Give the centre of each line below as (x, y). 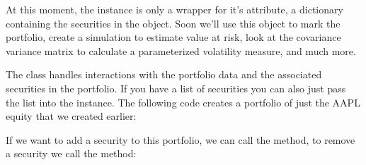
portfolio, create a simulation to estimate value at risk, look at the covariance (173, 37)
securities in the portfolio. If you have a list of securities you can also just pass (176, 88)
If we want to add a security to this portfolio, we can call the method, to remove (181, 139)
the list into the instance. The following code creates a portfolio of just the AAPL (183, 102)
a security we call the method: (71, 153)
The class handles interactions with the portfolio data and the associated (164, 74)
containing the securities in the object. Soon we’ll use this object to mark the (173, 23)
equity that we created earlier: (71, 116)
